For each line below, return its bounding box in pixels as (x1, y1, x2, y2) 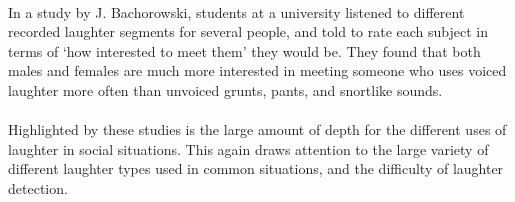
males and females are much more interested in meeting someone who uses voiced (8, 60, 507, 81)
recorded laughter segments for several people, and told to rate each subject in (8, 21, 489, 42)
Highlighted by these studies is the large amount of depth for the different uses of (8, 119, 507, 140)
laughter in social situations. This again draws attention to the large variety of (8, 138, 489, 159)
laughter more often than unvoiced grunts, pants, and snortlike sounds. (8, 79, 443, 100)
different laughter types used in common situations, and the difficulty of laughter (8, 158, 504, 179)
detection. (8, 177, 68, 198)
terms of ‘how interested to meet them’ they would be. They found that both (8, 40, 481, 61)
